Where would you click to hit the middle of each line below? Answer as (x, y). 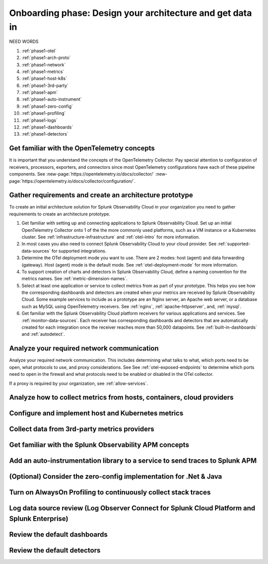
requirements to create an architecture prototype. (60, 214)
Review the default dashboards (58, 534)
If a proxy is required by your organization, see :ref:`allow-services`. (79, 383)
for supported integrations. (79, 251)
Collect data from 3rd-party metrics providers (82, 429)
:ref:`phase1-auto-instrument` (52, 99)
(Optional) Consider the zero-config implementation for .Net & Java (116, 477)
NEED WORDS (24, 42)
